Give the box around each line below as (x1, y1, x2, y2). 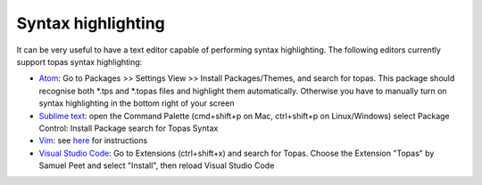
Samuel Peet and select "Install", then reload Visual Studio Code (38, 160, 275, 171)
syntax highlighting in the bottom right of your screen (38, 98, 235, 109)
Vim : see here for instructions (38, 135, 148, 146)
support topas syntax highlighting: (16, 56, 143, 67)
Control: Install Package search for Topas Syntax (38, 123, 219, 133)
